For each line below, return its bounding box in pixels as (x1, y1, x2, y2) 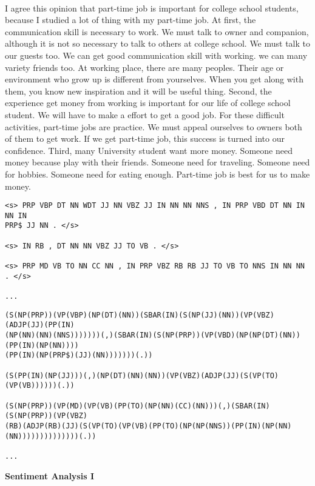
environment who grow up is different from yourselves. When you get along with (5, 73, 303, 85)
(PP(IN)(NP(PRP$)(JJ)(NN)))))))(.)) (5, 351, 153, 360)
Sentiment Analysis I (5, 469, 94, 482)
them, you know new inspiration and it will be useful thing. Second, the (5, 84, 272, 97)
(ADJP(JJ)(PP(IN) (5, 321, 75, 330)
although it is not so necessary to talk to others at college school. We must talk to (5, 37, 311, 50)
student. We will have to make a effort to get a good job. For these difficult (5, 108, 285, 121)
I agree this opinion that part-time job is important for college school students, (5, 1, 299, 14)
